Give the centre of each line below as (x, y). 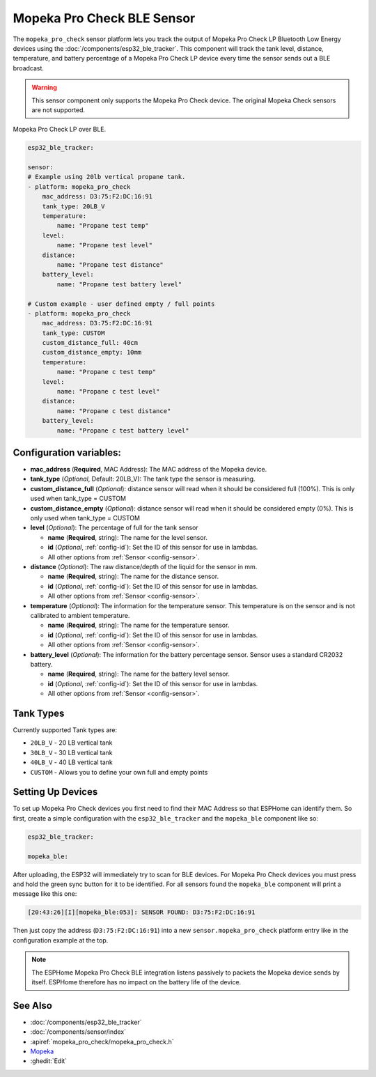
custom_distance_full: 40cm (90, 343)
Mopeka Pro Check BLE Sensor (104, 18)
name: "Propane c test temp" (107, 372)
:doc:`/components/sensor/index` (78, 1032)
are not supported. (58, 110)
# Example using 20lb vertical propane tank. (107, 177)
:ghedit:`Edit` (49, 1061)
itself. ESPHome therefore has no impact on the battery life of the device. (136, 982)
